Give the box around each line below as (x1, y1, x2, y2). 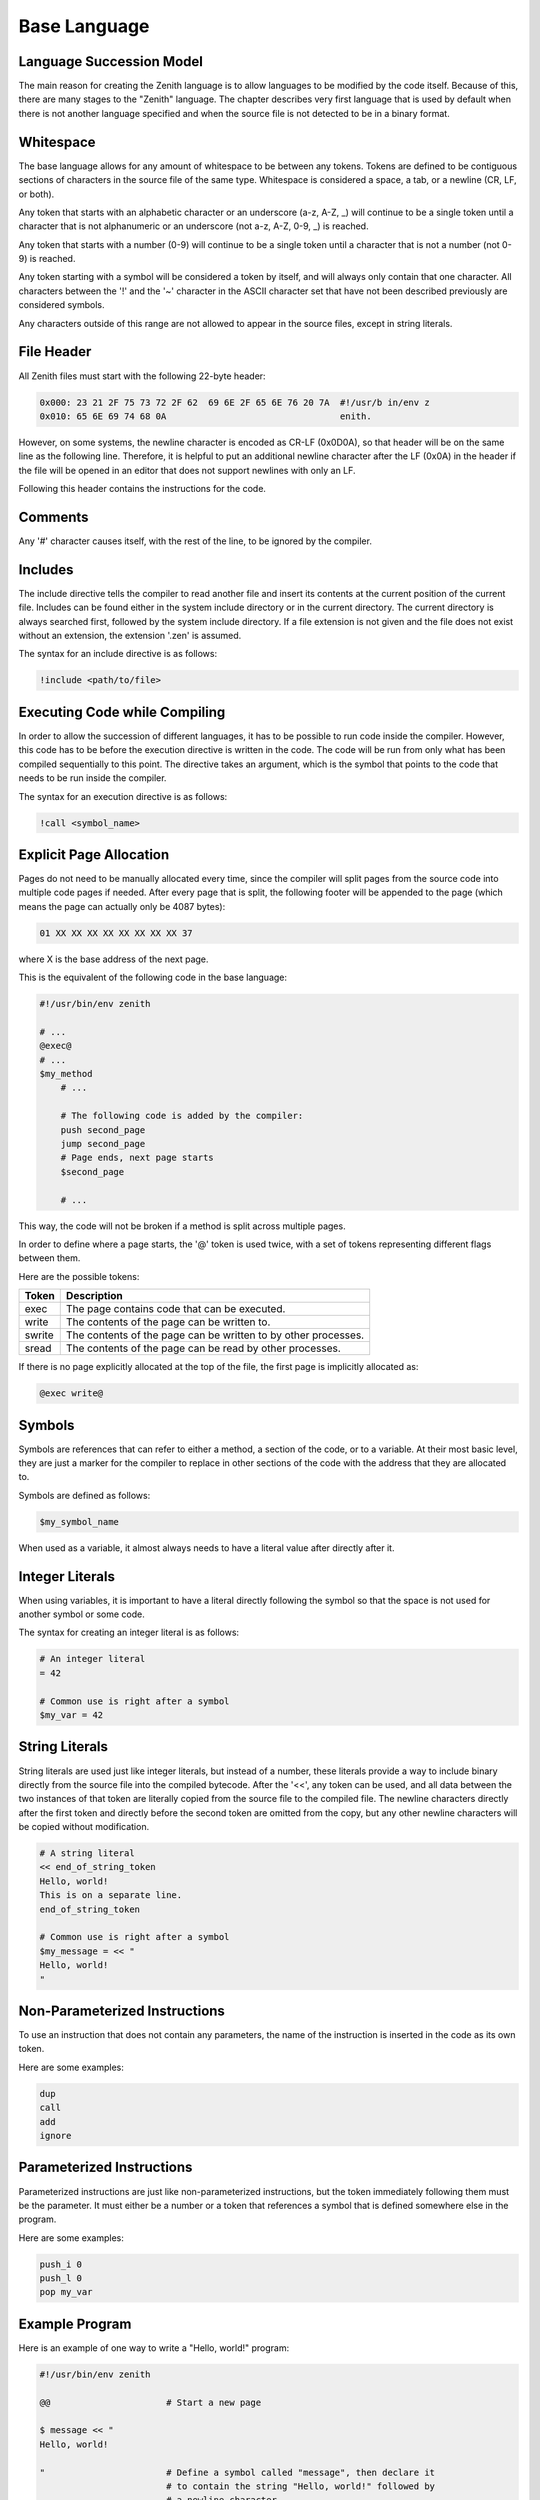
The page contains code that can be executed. (65, 1302, 286, 1316)
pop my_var (39, 2286, 93, 2298)
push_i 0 (39, 2258, 83, 2270)
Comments (18, 508, 89, 525)
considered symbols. (18, 299, 105, 311)
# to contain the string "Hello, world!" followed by (165, 2481, 435, 2492)
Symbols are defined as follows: (18, 1489, 151, 1501)
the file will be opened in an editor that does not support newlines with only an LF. (18, 464, 356, 476)
